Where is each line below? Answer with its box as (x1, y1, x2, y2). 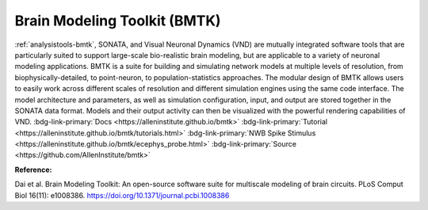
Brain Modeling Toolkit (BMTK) (14, 12, 221, 29)
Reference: (14, 165, 52, 174)
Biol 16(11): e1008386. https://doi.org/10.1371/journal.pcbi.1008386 (14, 190, 230, 200)
